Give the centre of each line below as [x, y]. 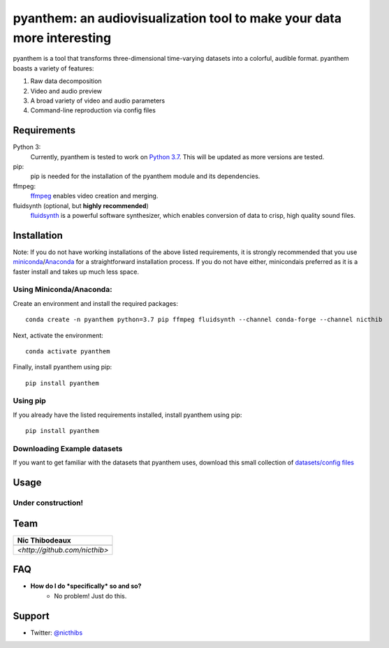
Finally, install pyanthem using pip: [63, 367]
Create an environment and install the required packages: [95, 303]
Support [31, 616]
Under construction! [48, 503]
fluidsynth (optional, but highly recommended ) [81, 205]
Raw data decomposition [66, 81]
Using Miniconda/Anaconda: [63, 290]
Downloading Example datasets [68, 449]
